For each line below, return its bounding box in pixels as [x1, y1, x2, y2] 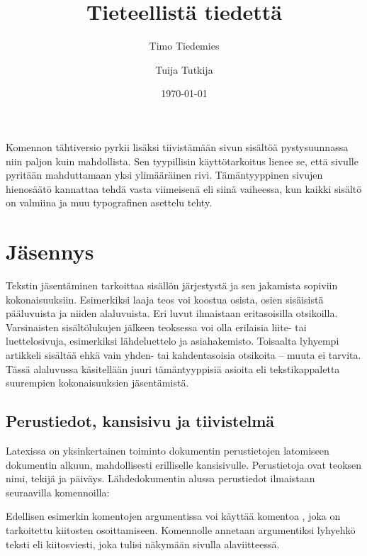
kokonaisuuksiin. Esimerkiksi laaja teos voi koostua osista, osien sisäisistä [6, 291, 324, 306]
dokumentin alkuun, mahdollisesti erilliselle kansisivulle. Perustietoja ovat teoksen [6, 457, 362, 472]
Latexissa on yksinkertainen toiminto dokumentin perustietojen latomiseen [6, 443, 329, 457]
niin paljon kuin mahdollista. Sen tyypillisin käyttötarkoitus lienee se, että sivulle [6, 153, 358, 168]
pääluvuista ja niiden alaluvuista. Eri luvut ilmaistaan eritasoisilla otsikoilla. [6, 306, 338, 321]
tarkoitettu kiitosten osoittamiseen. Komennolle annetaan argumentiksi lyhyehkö [6, 522, 356, 537]
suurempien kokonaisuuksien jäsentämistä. [6, 375, 189, 390]
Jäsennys [6, 237, 94, 266]
